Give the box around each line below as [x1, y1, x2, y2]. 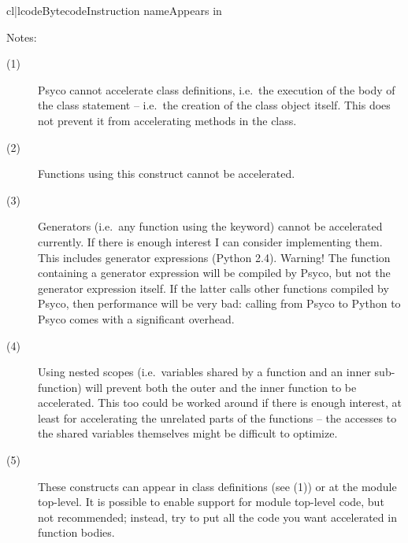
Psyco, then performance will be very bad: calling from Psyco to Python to [38, 295, 401, 312]
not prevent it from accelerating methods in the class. [38, 112, 297, 128]
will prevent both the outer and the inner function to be [85, 379, 357, 395]
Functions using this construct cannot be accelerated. [38, 165, 295, 182]
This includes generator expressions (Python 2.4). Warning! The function [38, 249, 391, 265]
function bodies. [38, 524, 115, 541]
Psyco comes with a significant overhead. [38, 310, 235, 327]
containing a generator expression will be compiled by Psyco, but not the [38, 264, 391, 281]
